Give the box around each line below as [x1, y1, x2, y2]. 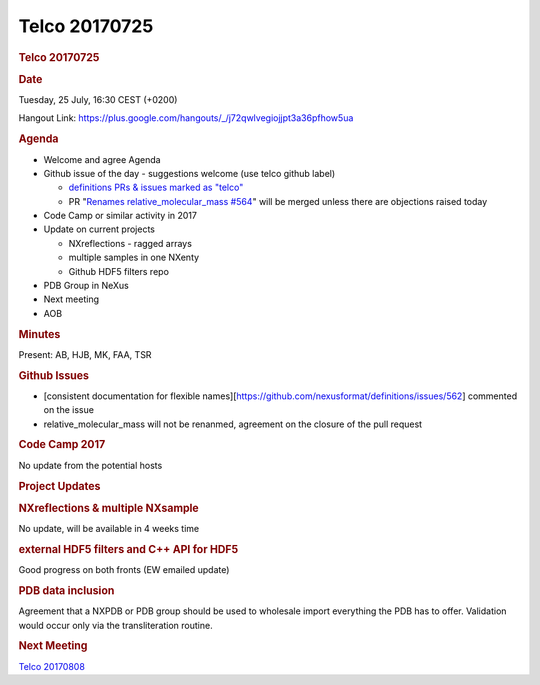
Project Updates [18, 479, 101, 493]
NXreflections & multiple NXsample [18, 501, 199, 515]
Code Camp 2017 [18, 438, 106, 452]
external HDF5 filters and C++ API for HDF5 [18, 542, 239, 556]
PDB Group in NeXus [43, 280, 129, 292]
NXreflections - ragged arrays [68, 237, 192, 249]
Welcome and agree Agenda [43, 153, 161, 165]
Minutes [18, 327, 61, 341]
